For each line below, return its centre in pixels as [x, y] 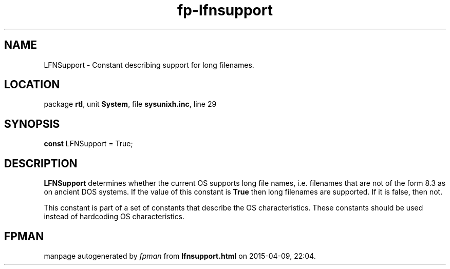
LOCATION [32, 85]
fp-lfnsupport [225, 10]
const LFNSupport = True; [88, 144]
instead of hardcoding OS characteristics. [114, 217]
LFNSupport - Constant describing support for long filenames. [149, 65]
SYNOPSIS [32, 124]
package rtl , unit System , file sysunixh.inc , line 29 [130, 104]
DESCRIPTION [41, 163]
